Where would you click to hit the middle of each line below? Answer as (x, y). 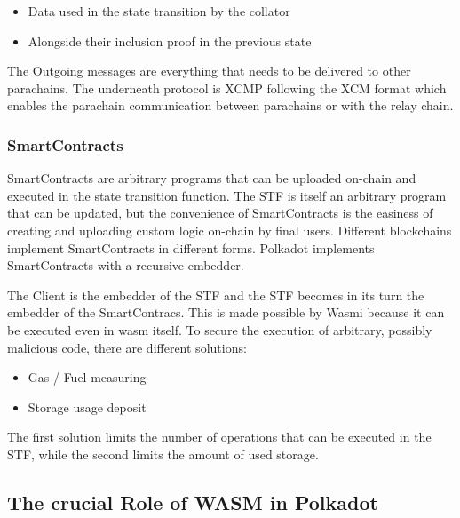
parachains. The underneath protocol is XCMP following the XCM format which (227, 88)
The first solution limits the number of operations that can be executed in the (219, 437)
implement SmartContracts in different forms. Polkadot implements (191, 247)
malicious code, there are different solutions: (127, 347)
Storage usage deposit (87, 406)
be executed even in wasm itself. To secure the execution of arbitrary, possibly (220, 329)
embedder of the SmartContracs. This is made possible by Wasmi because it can (226, 312)
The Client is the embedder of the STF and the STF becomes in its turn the (216, 295)
